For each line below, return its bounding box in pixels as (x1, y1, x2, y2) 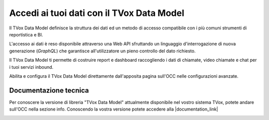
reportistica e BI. (9, 31, 43, 37)
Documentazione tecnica (9, 86, 89, 95)
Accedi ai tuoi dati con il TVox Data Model (9, 7, 184, 18)
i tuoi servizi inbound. (9, 64, 54, 70)
